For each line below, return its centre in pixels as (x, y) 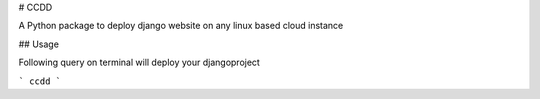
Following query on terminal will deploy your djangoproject (139, 62)
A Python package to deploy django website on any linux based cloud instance (181, 26)
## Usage (39, 44)
